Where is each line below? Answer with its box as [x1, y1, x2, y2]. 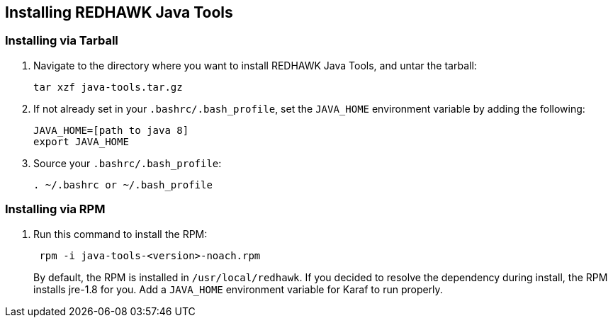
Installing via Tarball [5, 33, 118, 48]
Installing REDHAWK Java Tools [5, 4, 233, 21]
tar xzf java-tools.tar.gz [33, 81, 183, 93]
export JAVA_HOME [33, 135, 129, 147]
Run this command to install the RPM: [33, 227, 208, 240]
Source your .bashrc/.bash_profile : [33, 157, 222, 169]
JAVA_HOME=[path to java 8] [33, 124, 189, 136]
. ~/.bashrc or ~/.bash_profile [33, 178, 213, 191]
